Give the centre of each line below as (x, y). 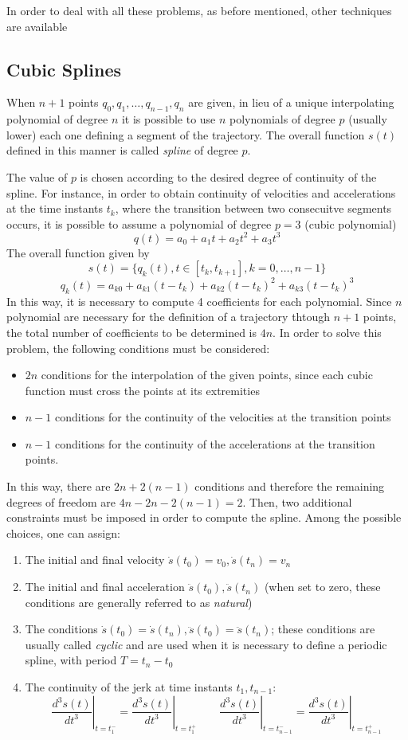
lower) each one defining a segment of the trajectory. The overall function (186, 134)
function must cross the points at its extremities (142, 390)
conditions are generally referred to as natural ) (139, 602)
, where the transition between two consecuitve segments (253, 208)
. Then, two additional (297, 501)
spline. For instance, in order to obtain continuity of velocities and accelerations (201, 192)
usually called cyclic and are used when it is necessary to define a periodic (206, 644)
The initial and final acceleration (105, 587)
